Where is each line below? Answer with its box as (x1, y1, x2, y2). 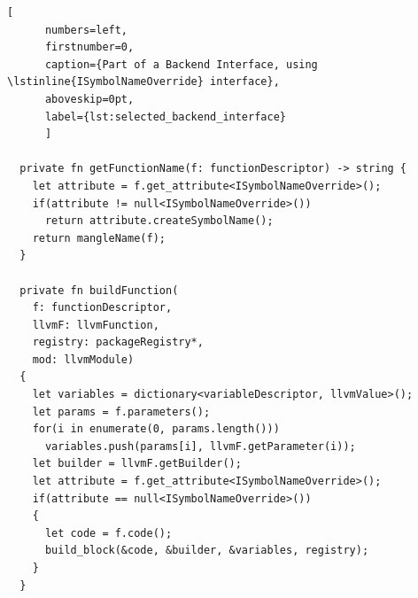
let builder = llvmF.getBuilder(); (32, 457, 242, 470)
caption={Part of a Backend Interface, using (44, 58, 318, 71)
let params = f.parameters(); (32, 405, 211, 418)
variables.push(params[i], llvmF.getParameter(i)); (44, 439, 356, 453)
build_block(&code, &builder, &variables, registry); (44, 544, 369, 557)
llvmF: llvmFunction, (32, 318, 159, 331)
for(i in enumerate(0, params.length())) (32, 423, 280, 436)
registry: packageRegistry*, (32, 336, 204, 349)
